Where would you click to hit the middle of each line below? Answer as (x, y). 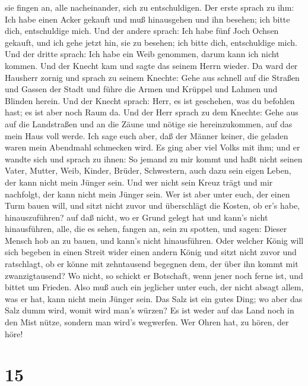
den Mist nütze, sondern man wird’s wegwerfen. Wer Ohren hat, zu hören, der (147, 322)
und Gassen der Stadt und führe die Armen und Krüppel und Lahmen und (141, 89)
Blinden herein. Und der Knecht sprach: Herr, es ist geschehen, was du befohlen (150, 100)
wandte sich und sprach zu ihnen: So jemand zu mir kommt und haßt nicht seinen (154, 159)
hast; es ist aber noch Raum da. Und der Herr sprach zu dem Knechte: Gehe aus (152, 112)
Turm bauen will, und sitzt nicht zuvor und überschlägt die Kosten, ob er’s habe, (153, 205)
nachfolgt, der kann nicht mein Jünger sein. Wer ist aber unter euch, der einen (147, 194)
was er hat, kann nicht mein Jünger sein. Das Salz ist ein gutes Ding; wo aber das (154, 298)
